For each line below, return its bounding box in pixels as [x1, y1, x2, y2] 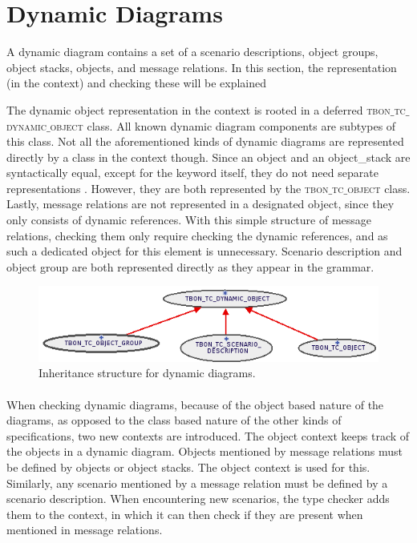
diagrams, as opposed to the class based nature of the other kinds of [6, 412, 342, 428]
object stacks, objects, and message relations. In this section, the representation [6, 58, 397, 75]
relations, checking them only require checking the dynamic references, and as [6, 227, 388, 243]
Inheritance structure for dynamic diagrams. [38, 364, 256, 381]
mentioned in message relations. [6, 521, 163, 538]
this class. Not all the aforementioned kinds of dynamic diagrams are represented [6, 133, 404, 150]
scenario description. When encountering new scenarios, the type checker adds [6, 490, 390, 507]
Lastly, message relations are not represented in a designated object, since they [6, 195, 395, 212]
